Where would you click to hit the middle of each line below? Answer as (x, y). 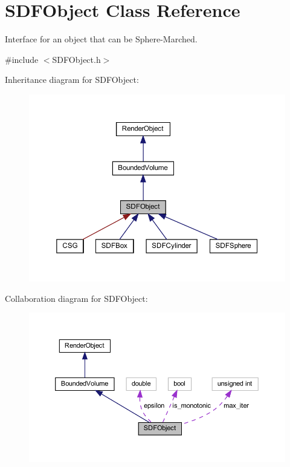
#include (22, 59)
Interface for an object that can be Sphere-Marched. (101, 39)
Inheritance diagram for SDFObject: (72, 80)
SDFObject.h (76, 59)
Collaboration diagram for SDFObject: (76, 298)
